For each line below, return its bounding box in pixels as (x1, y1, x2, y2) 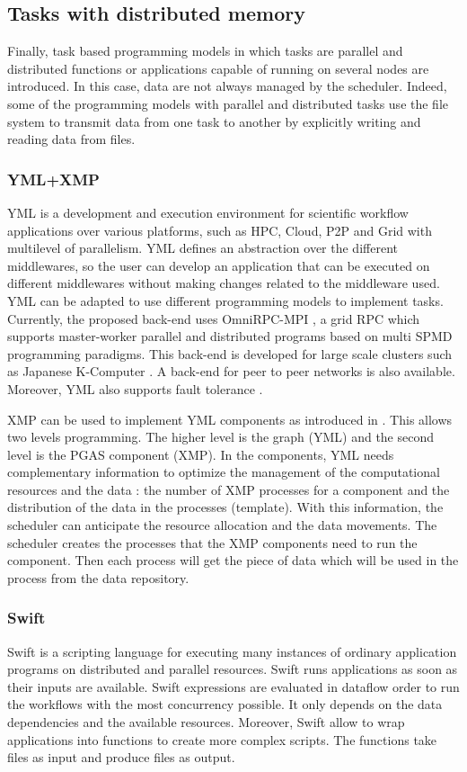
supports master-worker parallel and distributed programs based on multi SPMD (7, 327, 453, 346)
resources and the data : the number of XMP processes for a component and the (7, 480, 450, 498)
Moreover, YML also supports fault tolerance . (7, 379, 263, 398)
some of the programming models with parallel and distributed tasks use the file (7, 94, 449, 112)
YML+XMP (7, 167, 100, 190)
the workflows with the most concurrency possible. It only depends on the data (7, 695, 443, 714)
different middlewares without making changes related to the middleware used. (7, 274, 440, 292)
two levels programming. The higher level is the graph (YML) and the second (7, 427, 435, 446)
